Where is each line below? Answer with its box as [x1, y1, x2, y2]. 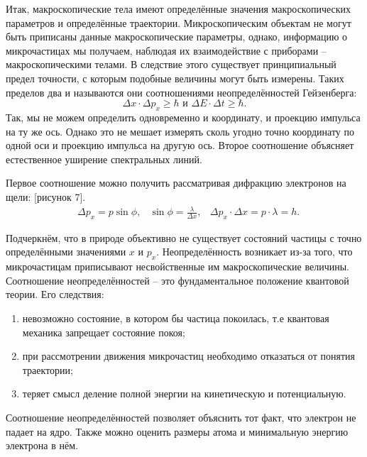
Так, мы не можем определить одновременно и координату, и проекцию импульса [6, 109, 361, 124]
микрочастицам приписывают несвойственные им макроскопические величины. [6, 259, 349, 274]
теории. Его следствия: [6, 287, 104, 302]
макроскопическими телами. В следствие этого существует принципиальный [6, 57, 336, 72]
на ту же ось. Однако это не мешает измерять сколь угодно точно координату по [6, 123, 355, 138]
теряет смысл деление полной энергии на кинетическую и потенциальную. [22, 386, 346, 401]
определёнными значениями [6, 244, 126, 259]
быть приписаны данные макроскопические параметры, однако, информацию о [6, 29, 348, 44]
